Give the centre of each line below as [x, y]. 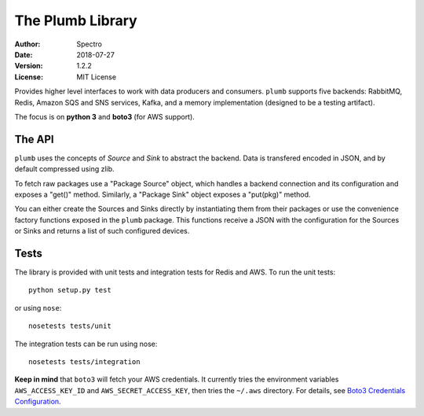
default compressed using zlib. [64, 169]
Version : [29, 66]
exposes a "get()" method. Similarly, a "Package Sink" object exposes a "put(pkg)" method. [163, 194]
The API [34, 139]
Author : [27, 44]
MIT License [97, 77]
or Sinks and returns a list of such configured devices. [102, 231]
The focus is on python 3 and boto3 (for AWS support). [105, 116]
